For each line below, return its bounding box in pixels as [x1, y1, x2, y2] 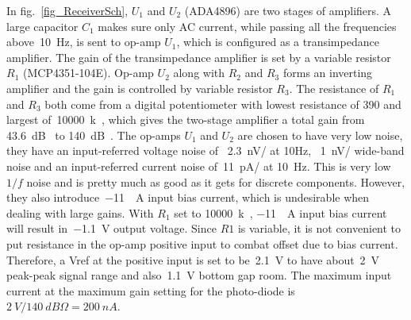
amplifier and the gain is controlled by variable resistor [6, 79, 273, 96]
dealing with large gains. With [6, 204, 154, 221]
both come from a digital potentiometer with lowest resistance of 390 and [44, 95, 401, 112]
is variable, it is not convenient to [237, 220, 401, 237]
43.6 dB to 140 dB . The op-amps [6, 126, 181, 143]
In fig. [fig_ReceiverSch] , [6, 2, 129, 18]
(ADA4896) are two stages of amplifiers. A [184, 2, 392, 18]
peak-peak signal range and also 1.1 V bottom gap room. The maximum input [6, 267, 392, 283]
